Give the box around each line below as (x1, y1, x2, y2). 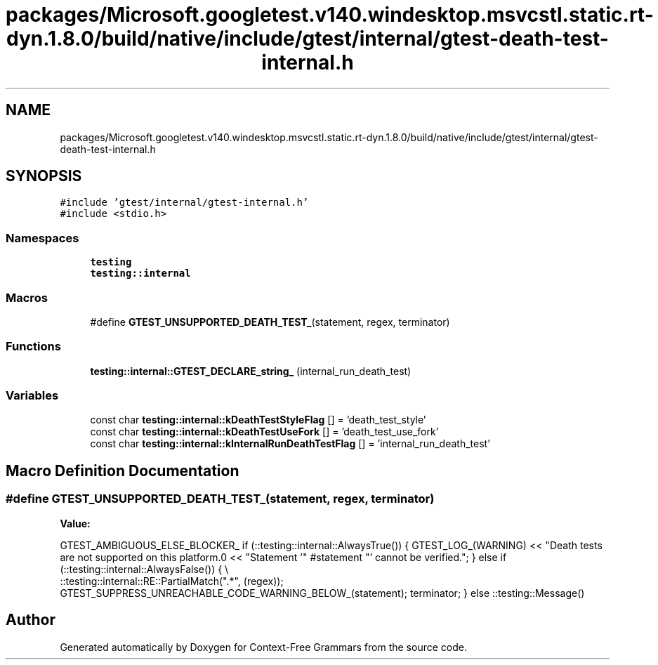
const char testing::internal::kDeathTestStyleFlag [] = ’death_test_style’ (90, 414, 426, 426)
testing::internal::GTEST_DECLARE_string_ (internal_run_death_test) (90, 364, 412, 377)
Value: (60, 517, 91, 529)
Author (6, 611, 55, 629)
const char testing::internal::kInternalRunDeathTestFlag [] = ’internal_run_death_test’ (90, 437, 490, 450)
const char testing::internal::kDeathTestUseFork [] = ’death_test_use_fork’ (90, 426, 439, 438)
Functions (6, 339, 61, 354)
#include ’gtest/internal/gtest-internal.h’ (60, 197, 309, 209)
